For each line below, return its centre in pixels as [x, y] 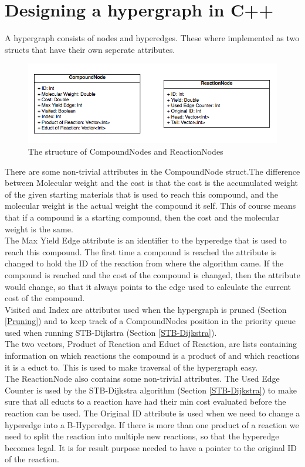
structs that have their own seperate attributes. [90, 49]
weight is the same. [39, 229]
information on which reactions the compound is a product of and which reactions [152, 356]
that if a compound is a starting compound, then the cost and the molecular [142, 217]
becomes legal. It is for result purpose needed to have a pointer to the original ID [151, 447]
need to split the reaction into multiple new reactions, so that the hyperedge [142, 436]
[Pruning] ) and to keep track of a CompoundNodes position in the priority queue [150, 321]
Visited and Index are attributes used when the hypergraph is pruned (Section [146, 309]
